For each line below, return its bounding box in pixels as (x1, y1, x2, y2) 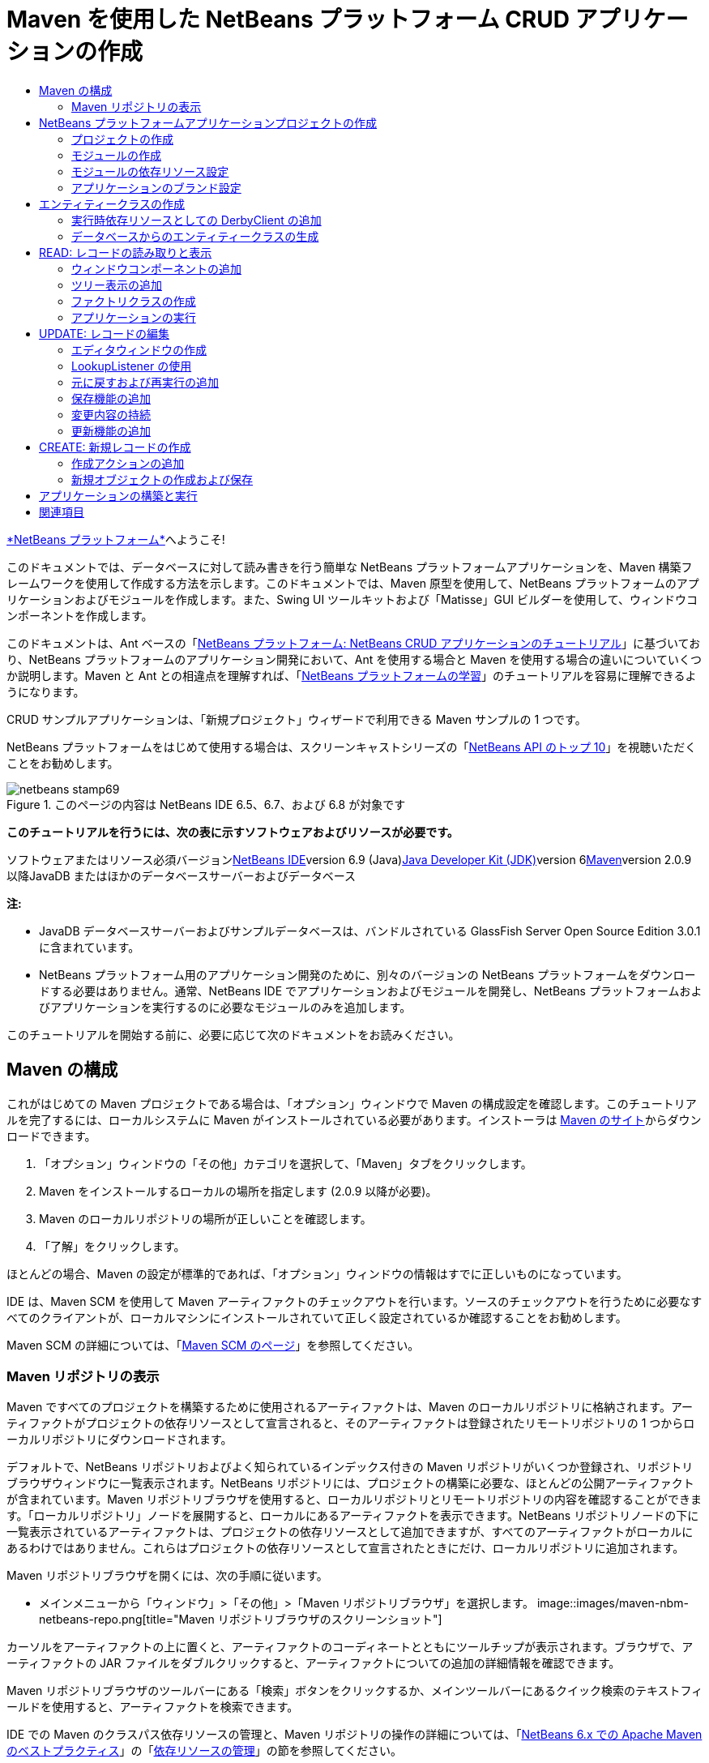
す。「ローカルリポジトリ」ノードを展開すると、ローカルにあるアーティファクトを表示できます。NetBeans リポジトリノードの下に (6, 1508, 699, 1523)
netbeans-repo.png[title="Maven (39, 1612, 215, 1627)
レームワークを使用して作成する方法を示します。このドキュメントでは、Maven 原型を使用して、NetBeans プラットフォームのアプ (6, 576, 699, 590)
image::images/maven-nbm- (536, 1596, 689, 1611)
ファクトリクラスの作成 (71, 293, 196, 308)
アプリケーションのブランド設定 (71, 180, 241, 195)
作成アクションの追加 (71, 456, 185, 470)
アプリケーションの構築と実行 (39, 488, 198, 503)
